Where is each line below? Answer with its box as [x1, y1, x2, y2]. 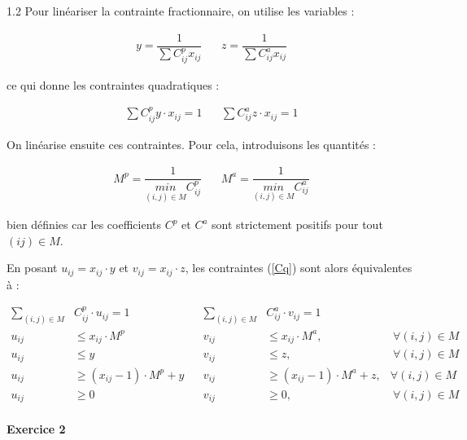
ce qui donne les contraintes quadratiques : [7, 76, 220, 93]
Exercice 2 [7, 420, 66, 437]
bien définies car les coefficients [7, 216, 162, 233]
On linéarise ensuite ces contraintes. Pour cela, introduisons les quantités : [7, 135, 377, 152]
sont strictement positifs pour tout [212, 216, 383, 233]
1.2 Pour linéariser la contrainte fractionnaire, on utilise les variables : [7, 2, 355, 19]
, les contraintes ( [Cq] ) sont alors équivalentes [185, 259, 412, 276]
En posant [7, 259, 58, 276]
